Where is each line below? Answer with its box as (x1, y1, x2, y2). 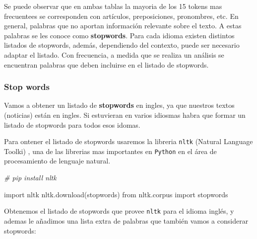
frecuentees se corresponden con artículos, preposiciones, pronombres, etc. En (4, 10, 239, 21)
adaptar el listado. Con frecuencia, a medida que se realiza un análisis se (4, 49, 224, 60)
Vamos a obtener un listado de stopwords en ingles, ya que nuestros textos (4, 100, 235, 110)
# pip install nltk (4, 172, 57, 183)
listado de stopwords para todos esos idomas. (4, 119, 140, 130)
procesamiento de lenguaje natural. (4, 156, 111, 166)
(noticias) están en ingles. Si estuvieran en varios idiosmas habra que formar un (4, 109, 246, 120)
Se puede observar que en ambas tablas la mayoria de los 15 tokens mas (4, 1, 222, 11)
